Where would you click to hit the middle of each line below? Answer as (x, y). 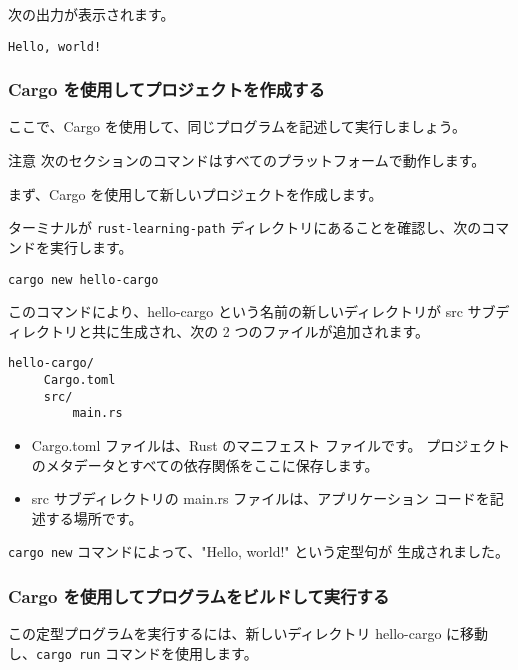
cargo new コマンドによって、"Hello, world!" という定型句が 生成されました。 (258, 551)
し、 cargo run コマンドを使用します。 (133, 652)
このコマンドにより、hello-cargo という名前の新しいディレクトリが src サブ (252, 311)
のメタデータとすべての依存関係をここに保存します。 (205, 464)
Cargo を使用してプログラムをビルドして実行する (199, 595)
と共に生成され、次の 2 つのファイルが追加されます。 (253, 330)
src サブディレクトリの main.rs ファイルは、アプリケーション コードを (260, 498)
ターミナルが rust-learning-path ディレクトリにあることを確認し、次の (245, 227)
